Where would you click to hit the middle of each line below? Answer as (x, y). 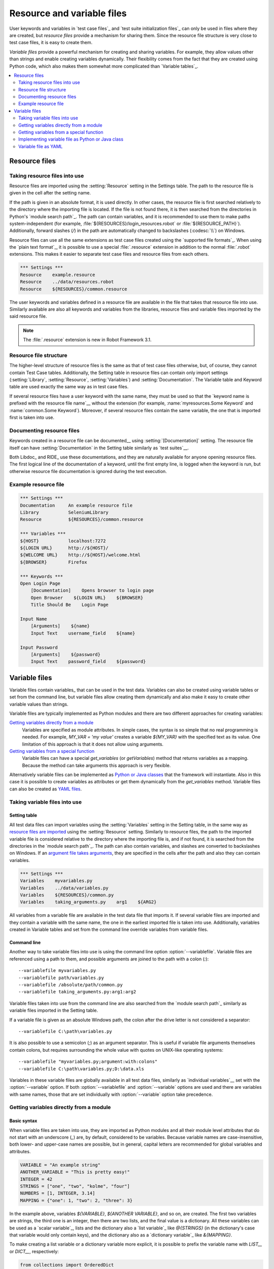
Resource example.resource (58, 275)
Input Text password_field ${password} (88, 662)
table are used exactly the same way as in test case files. (69, 387)
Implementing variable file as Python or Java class (71, 139)
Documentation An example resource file (76, 505)
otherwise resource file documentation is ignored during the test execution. (88, 471)
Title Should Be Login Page (70, 605)
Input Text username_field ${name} (83, 633)
